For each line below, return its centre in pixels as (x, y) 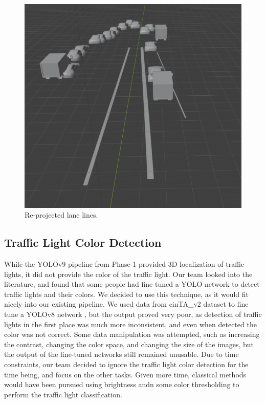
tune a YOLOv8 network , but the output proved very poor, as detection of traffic (133, 314)
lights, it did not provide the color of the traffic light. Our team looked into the (128, 274)
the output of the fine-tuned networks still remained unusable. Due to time (121, 354)
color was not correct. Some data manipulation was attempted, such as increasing (132, 334)
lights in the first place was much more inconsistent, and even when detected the (130, 324)
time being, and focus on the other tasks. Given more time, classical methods (125, 374)
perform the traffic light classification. (63, 394)
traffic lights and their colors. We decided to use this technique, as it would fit (127, 294)
